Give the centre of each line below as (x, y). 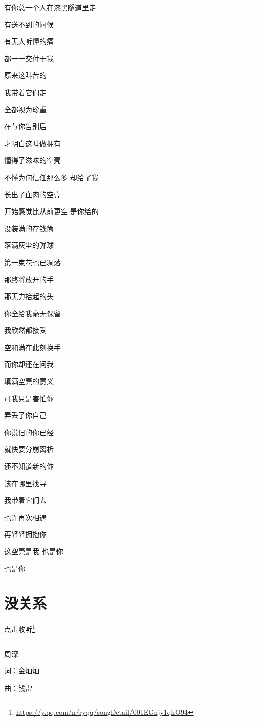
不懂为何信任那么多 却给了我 (51, 177)
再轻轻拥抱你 (25, 534)
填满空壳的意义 (29, 381)
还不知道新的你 (29, 466)
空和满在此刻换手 (32, 347)
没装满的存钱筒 (29, 228)
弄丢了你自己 (25, 415)
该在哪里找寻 (25, 483)
